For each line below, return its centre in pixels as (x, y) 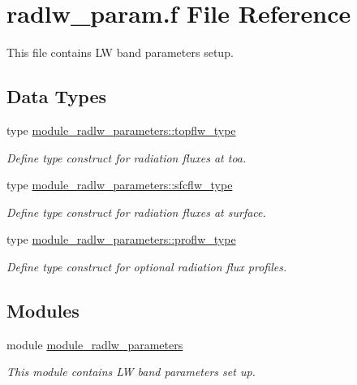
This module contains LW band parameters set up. (131, 372)
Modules (43, 310)
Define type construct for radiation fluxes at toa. (127, 157)
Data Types (56, 96)
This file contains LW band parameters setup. (120, 52)
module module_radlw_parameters (95, 344)
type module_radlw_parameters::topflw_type (121, 130)
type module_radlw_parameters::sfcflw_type (120, 185)
